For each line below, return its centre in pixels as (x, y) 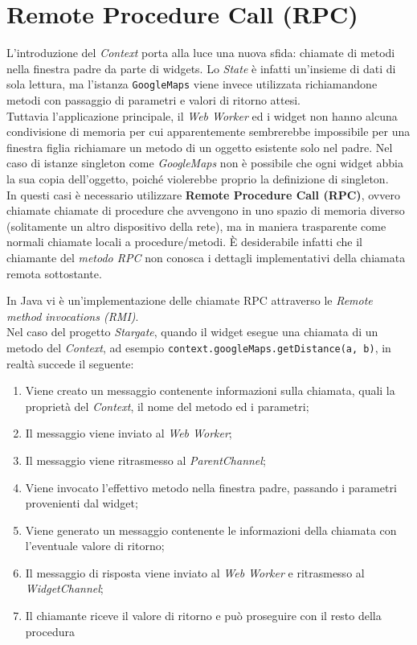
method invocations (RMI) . (73, 316)
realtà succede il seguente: (70, 363)
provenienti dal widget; (82, 503)
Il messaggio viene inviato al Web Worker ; (129, 433)
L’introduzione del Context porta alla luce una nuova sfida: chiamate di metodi (201, 53)
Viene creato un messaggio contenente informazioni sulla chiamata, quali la (210, 390)
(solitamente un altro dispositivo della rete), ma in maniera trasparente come (196, 226)
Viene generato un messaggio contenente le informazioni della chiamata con (211, 530)
